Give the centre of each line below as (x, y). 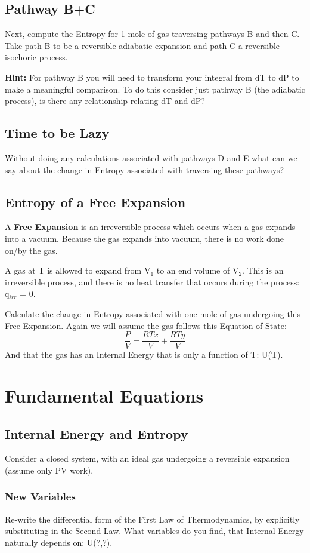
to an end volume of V (198, 270)
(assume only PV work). (49, 470)
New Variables (40, 497)
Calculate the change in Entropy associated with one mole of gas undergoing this (153, 313)
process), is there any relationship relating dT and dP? (105, 101)
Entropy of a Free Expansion (95, 202)
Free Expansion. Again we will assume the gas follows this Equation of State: (146, 325)
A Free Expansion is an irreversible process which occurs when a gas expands (150, 227)
